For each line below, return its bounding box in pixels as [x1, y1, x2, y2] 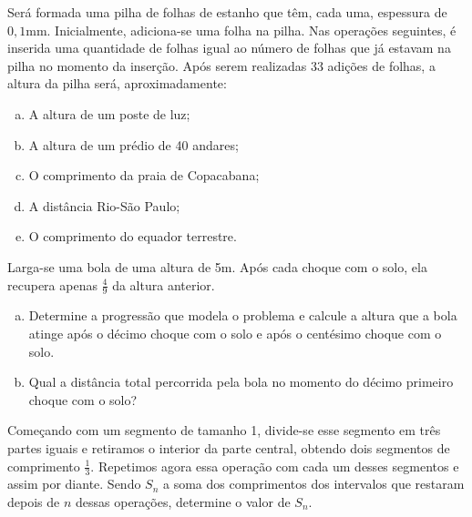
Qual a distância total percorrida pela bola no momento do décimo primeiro [28, 372, 454, 391]
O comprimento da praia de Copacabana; [28, 166, 260, 185]
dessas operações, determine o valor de [75, 492, 291, 511]
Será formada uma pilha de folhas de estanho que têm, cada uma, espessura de [7, 3, 447, 21]
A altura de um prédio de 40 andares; [28, 135, 239, 154]
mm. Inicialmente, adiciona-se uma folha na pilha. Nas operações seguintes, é [26, 20, 457, 39]
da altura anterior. [112, 275, 215, 294]
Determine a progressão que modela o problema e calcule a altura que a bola [28, 306, 457, 325]
